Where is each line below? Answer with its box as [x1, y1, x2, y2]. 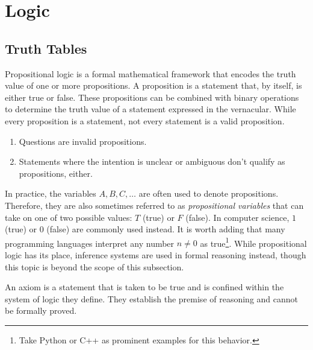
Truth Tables [5, 39, 87, 57]
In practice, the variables [5, 187, 96, 200]
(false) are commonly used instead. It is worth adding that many [46, 223, 285, 235]
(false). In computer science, [185, 211, 290, 223]
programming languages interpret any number [5, 237, 175, 249]
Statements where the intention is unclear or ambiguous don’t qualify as [19, 155, 285, 168]
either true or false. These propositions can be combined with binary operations [5, 91, 299, 103]
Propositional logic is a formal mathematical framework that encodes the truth [5, 67, 296, 80]
